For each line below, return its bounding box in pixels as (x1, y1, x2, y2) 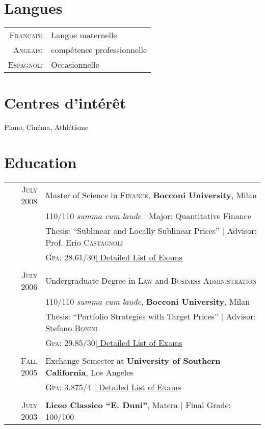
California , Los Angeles (45, 366, 134, 378)
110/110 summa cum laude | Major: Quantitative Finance (45, 209, 251, 222)
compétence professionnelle (51, 44, 147, 56)
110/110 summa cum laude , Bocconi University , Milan (45, 295, 250, 307)
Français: (9, 29, 43, 41)
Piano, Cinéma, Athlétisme (4, 122, 89, 132)
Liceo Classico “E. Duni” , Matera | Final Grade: (45, 398, 231, 411)
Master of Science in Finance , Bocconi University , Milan (45, 189, 257, 201)
